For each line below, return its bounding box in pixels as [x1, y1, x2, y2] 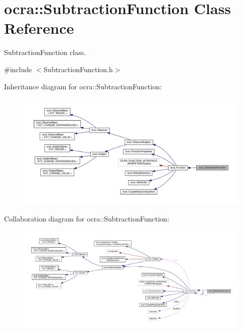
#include [4, 64, 32, 74]
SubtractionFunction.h [43, 64, 113, 74]
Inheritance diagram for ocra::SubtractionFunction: [4, 81, 162, 91]
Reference [4, 18, 74, 38]
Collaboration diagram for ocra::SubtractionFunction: [4, 213, 169, 224]
